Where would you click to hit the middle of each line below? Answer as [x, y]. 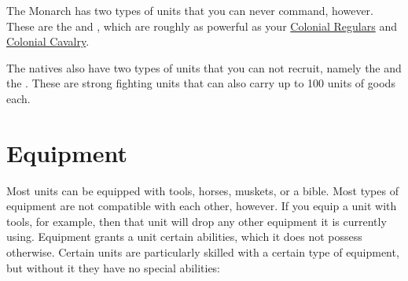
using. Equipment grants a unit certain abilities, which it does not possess [184, 237]
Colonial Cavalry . [48, 41]
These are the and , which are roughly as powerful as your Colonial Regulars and [202, 26]
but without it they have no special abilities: [114, 267]
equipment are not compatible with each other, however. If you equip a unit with [202, 206]
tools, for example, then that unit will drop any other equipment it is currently [197, 221]
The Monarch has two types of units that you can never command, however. [190, 10]
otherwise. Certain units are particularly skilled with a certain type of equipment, [203, 252]
